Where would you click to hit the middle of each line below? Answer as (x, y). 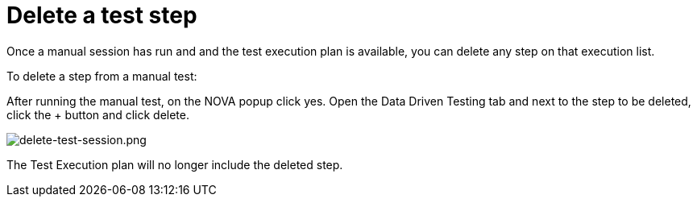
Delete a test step (102, 15)
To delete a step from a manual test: (102, 76)
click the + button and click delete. (98, 114)
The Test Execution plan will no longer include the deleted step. (175, 164)
